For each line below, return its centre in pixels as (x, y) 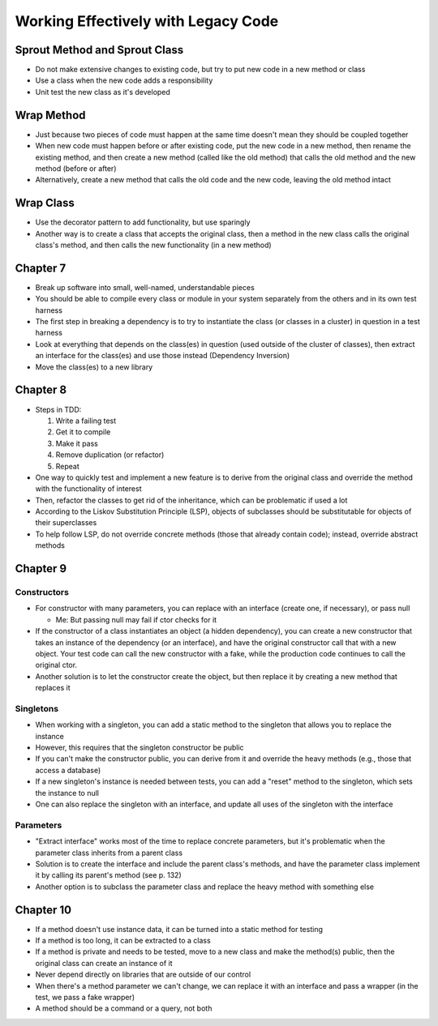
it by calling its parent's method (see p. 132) (108, 875)
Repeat (68, 466)
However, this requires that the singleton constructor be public (140, 748)
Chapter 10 (43, 910)
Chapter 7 (41, 268)
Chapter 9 (41, 569)
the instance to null (67, 793)
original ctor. (56, 665)
